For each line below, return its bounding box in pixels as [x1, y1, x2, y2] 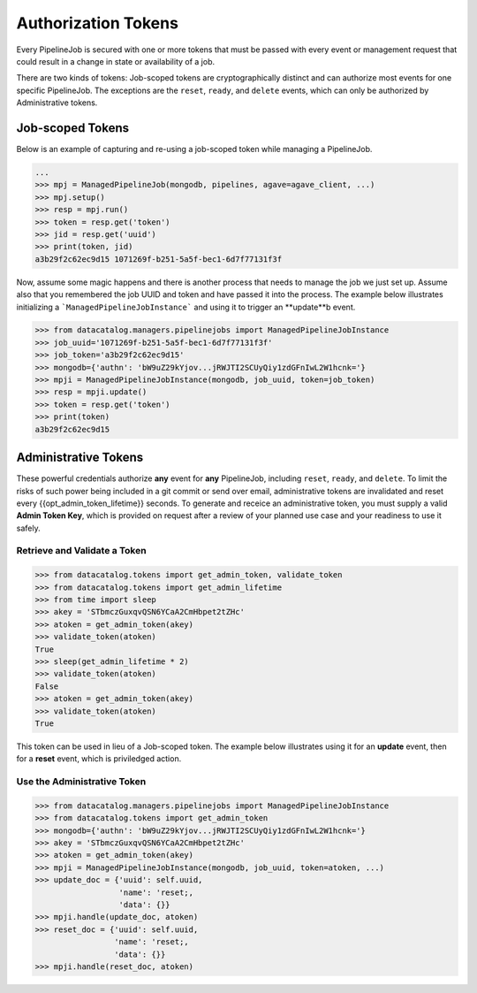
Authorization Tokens [16, 13, 178, 33]
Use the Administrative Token [16, 775, 147, 788]
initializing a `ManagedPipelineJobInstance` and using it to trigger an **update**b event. [16, 302, 356, 312]
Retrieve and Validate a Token [16, 545, 147, 557]
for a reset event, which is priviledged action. [16, 753, 182, 764]
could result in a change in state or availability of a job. [16, 56, 216, 66]
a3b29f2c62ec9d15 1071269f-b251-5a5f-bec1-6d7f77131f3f [34, 254, 283, 264]
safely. [16, 523, 41, 533]
